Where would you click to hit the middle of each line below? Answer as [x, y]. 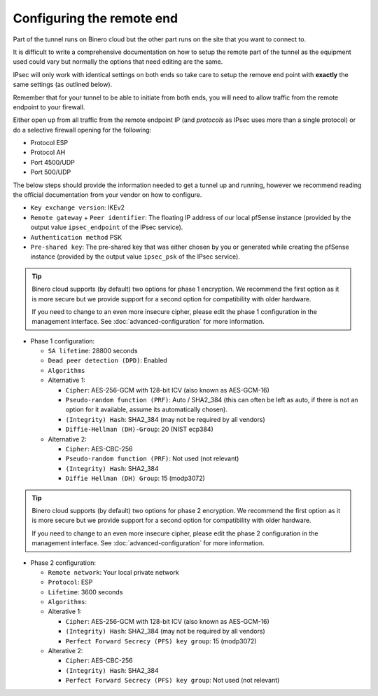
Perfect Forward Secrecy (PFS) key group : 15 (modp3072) [161, 641]
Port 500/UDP [51, 172]
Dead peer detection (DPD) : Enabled [107, 360]
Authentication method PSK [76, 237]
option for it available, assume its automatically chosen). [146, 409]
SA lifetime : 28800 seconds [93, 351]
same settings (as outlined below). [63, 85]
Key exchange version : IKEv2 [78, 207]
